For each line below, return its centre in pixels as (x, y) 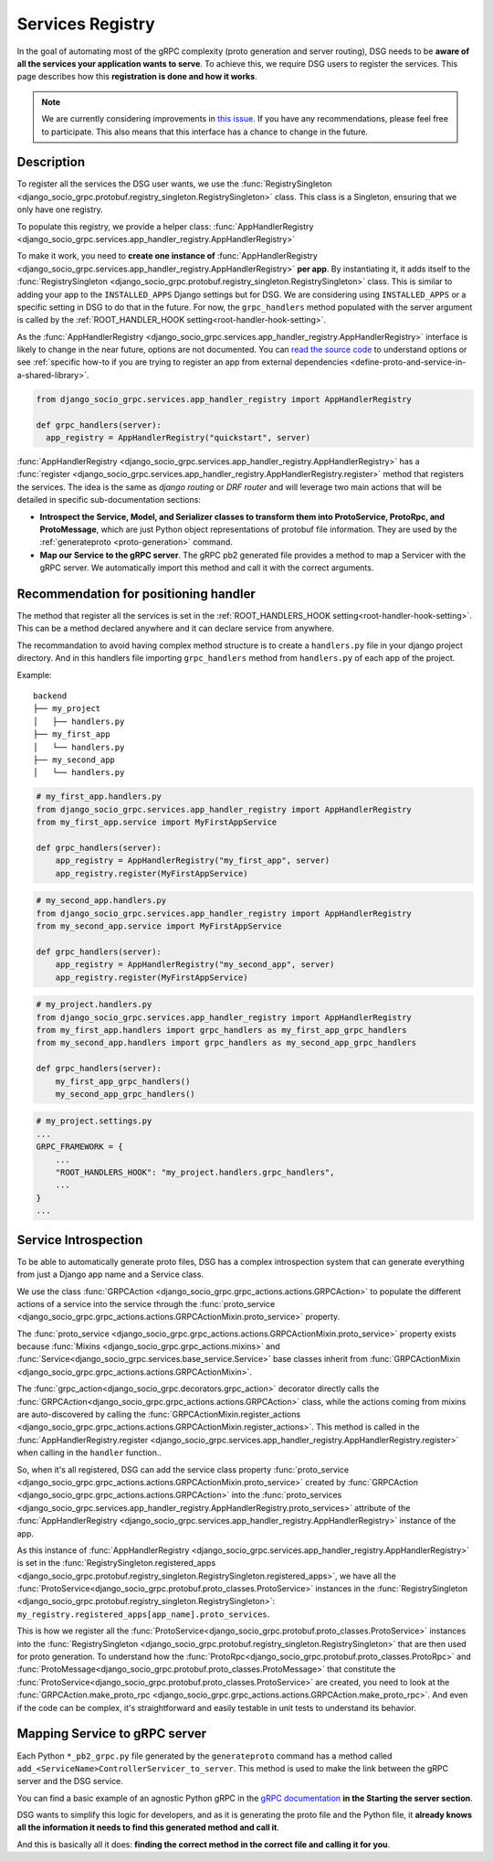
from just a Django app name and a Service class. (110, 1274)
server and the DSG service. (70, 1781)
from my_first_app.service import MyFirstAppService (157, 822)
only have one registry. (60, 209)
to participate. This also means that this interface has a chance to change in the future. (205, 132)
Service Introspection (80, 1240)
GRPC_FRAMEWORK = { (79, 1147)
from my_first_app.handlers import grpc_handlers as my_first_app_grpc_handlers (221, 1030)
